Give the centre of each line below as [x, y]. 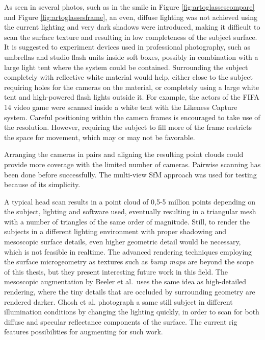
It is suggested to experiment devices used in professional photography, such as [127, 47]
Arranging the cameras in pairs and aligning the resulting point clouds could [124, 154]
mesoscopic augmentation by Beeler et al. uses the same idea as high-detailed [125, 281]
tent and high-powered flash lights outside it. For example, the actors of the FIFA [132, 97]
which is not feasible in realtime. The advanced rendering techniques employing [128, 251]
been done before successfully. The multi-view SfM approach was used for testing [130, 174]
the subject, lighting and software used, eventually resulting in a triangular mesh [130, 211]
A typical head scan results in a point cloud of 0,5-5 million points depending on [130, 201]
